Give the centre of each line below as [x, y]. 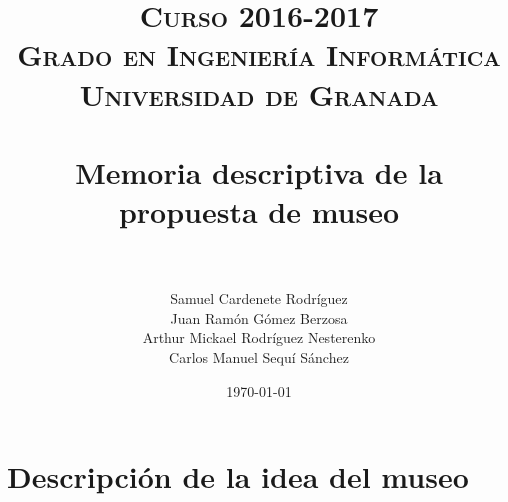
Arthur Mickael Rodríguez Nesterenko [259, 337]
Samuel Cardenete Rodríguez [259, 298]
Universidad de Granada [259, 93]
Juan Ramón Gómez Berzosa [259, 317]
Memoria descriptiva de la [259, 171]
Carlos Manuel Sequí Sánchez [259, 357]
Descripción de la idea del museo [238, 476]
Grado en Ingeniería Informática [259, 54]
